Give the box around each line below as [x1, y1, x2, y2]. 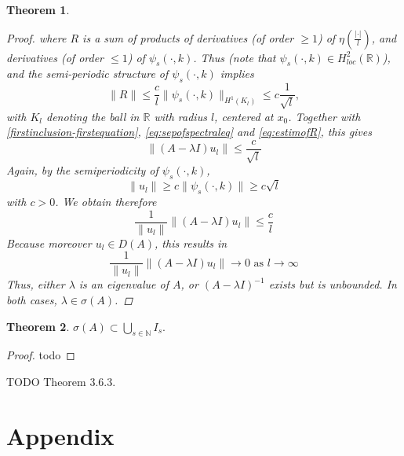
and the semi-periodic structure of [6, 65, 169, 82]
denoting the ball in [46, 108, 140, 124]
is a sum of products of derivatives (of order [82, 29, 294, 46]
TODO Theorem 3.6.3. [6, 373, 116, 389]
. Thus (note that [193, 49, 276, 65]
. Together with [288, 108, 361, 124]
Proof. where [6, 29, 67, 46]
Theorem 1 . [6, 2, 70, 17]
